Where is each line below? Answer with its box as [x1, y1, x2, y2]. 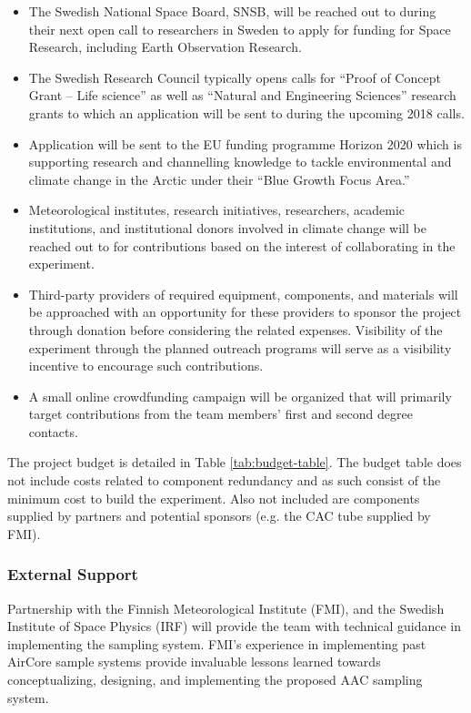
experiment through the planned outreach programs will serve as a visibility [28, 338, 452, 357]
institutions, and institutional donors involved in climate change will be [28, 218, 426, 237]
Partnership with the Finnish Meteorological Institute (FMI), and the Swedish [7, 598, 445, 617]
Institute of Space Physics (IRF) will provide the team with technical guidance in [7, 616, 462, 636]
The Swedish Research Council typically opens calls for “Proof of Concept [28, 67, 441, 87]
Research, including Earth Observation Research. [28, 37, 302, 56]
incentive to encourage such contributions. [28, 356, 264, 375]
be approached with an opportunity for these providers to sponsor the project [28, 302, 462, 321]
